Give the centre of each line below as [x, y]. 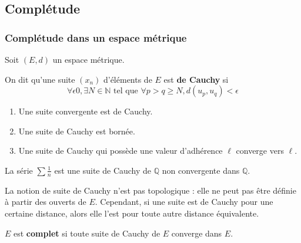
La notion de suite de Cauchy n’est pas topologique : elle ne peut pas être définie [150, 190]
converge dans [197, 233]
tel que [126, 91]
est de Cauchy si [196, 79]
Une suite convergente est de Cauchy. [86, 111]
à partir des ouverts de [46, 202]
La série [19, 170]
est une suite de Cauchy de [103, 170]
